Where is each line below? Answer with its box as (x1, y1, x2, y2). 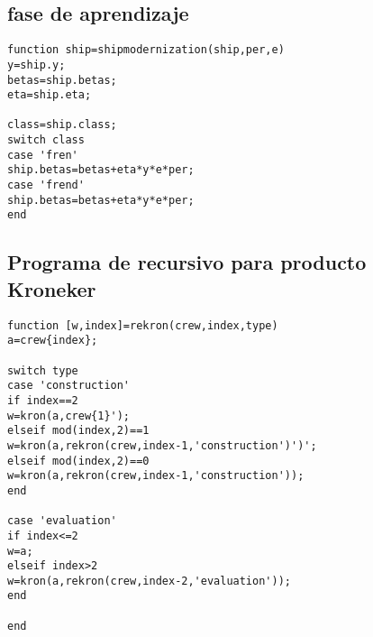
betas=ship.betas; (7, 73, 117, 87)
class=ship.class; (7, 118, 117, 132)
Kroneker (7, 274, 96, 302)
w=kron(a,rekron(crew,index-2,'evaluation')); (7, 574, 291, 587)
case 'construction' (7, 379, 131, 392)
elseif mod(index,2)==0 (7, 454, 150, 467)
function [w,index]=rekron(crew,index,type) (7, 318, 278, 332)
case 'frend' (7, 179, 85, 192)
